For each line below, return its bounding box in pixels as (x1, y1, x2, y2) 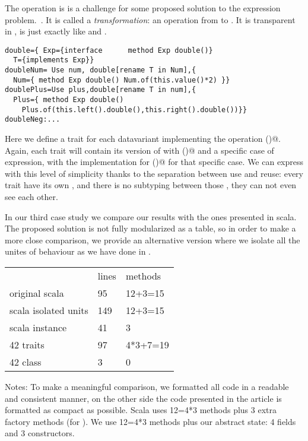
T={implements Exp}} (13, 56, 94, 65)
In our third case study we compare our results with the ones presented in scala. (5, 210, 297, 223)
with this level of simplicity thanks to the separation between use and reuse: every (5, 167, 303, 179)
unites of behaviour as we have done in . (5, 245, 151, 258)
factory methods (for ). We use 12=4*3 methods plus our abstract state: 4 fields (5, 415, 296, 427)
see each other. (5, 191, 58, 202)
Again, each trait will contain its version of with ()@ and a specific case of (5, 144, 274, 156)
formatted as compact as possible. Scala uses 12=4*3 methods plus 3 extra (5, 404, 277, 416)
